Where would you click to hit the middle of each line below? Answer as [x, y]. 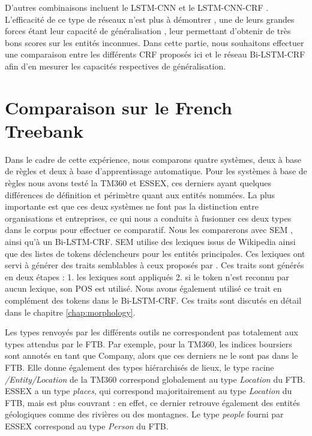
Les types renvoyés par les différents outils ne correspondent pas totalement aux [152, 332]
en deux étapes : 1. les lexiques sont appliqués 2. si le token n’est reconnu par [147, 276]
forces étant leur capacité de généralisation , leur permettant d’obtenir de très [148, 31]
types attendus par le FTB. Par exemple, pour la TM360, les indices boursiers [148, 343]
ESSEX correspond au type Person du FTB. [87, 426]
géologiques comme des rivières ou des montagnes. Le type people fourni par [144, 414]
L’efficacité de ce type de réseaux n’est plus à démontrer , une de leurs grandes [150, 19]
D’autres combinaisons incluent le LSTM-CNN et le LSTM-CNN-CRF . [137, 7]
